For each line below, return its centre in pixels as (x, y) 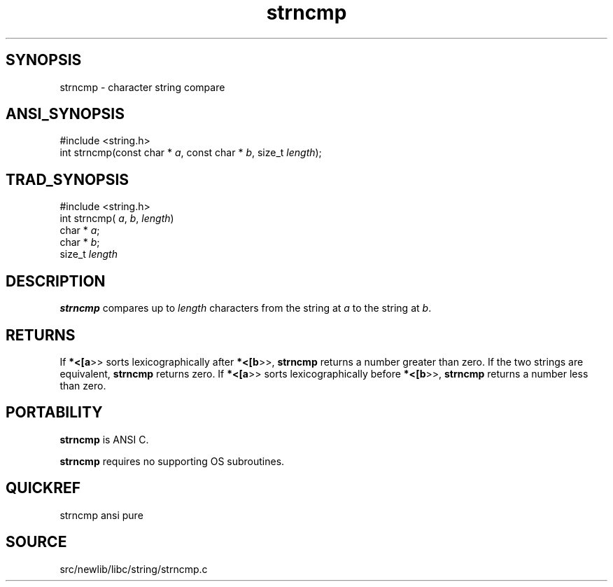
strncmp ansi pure (101, 515)
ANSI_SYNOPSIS (65, 114)
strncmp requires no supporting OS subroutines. (172, 461)
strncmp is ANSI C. (104, 439)
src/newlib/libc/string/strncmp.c (134, 569)
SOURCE (36, 542)
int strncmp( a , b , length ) (117, 219)
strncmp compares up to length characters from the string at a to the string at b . (246, 308)
